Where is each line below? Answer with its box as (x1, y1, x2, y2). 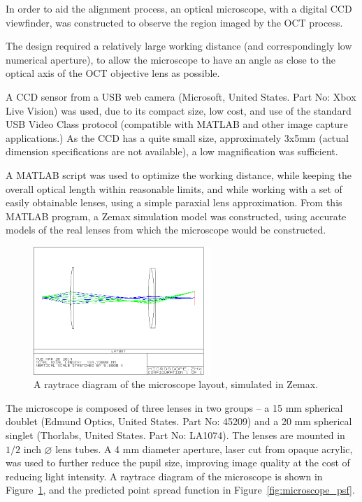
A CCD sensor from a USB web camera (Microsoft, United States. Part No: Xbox (6, 89, 356, 103)
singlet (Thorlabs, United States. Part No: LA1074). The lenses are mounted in (6, 428, 345, 443)
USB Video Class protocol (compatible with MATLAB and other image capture (6, 117, 348, 131)
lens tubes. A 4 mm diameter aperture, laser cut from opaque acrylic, (55, 441, 353, 456)
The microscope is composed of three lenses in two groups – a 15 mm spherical (6, 400, 343, 415)
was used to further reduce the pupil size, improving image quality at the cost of (6, 455, 350, 470)
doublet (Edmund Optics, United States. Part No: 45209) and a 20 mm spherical (6, 414, 352, 429)
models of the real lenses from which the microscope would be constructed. (6, 222, 326, 237)
